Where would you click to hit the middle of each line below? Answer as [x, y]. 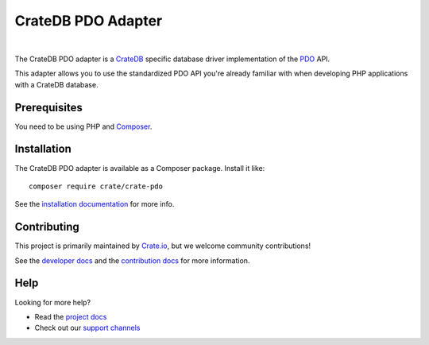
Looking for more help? [53, 302]
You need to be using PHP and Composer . [83, 126]
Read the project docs [71, 316]
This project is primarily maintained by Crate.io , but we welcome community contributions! [163, 246]
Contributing [47, 227]
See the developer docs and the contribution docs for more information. [132, 260]
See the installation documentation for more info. [95, 204]
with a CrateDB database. [56, 84]
